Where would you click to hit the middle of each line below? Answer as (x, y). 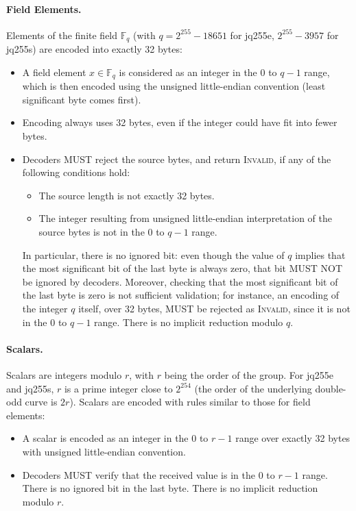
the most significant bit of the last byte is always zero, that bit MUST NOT (182, 268)
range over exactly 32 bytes (293, 438)
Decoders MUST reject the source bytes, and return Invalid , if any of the (177, 159)
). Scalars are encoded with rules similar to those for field (190, 402)
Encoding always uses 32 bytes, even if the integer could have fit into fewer (180, 122)
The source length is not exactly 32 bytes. (127, 195)
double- (331, 388)
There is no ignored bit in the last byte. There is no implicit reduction (170, 488)
